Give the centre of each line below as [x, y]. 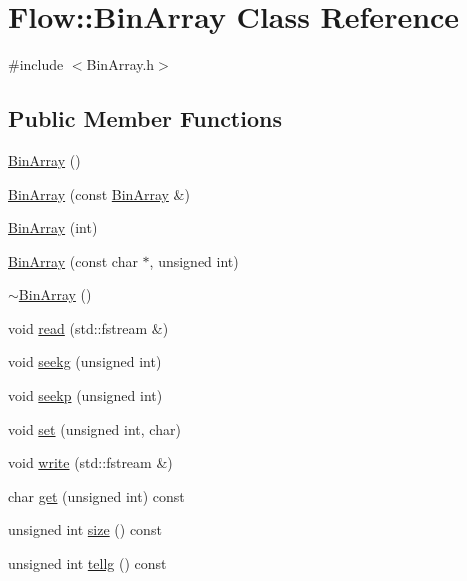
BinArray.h [120, 64]
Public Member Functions [145, 118]
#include [36, 64]
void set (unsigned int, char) [94, 428]
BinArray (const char [73, 260]
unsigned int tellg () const [87, 563]
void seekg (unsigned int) [85, 361]
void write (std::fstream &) [90, 462]
